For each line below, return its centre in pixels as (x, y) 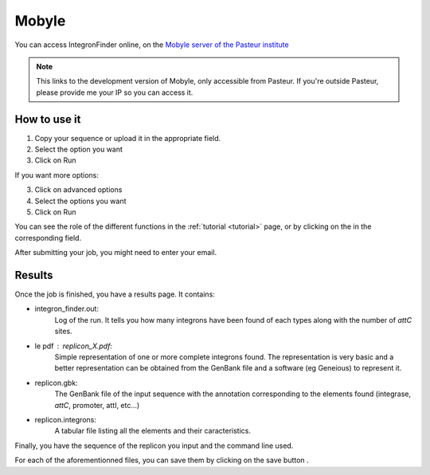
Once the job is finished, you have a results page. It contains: (115, 294)
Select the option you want (79, 149)
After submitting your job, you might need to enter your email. (116, 253)
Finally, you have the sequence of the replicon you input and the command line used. (154, 446)
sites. (63, 332)
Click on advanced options (78, 190)
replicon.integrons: (66, 419)
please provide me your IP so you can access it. (115, 92)
